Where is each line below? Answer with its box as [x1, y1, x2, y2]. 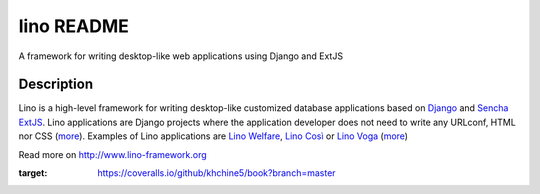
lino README [18, 15, 130, 37]
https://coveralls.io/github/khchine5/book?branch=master [97, 167, 336, 179]
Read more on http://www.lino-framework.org [18, 148, 207, 160]
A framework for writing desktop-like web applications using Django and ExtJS [18, 50, 344, 62]
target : [18, 167, 48, 179]
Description [18, 76, 94, 93]
